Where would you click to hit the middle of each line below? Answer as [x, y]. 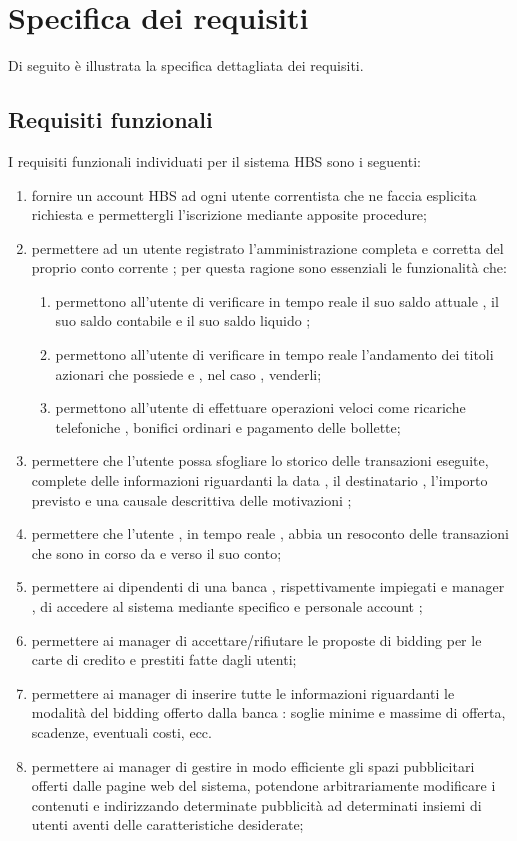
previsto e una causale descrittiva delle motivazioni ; [191, 499]
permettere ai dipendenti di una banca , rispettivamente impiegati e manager [268, 586]
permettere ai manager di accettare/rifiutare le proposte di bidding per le [256, 639]
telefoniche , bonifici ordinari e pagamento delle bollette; [228, 426]
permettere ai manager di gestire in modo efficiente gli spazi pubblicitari [253, 765]
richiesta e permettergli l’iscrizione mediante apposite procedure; [229, 214]
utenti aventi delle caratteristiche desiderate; [167, 824]
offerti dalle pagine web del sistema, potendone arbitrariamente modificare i [263, 785]
